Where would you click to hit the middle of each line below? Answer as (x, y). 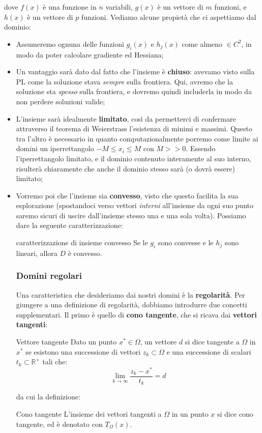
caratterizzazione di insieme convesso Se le (82, 242)
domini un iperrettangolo (55, 148)
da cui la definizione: (48, 397)
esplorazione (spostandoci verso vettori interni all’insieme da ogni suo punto (135, 205)
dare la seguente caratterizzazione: (69, 225)
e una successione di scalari (209, 351)
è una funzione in (70, 7)
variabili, (119, 7)
